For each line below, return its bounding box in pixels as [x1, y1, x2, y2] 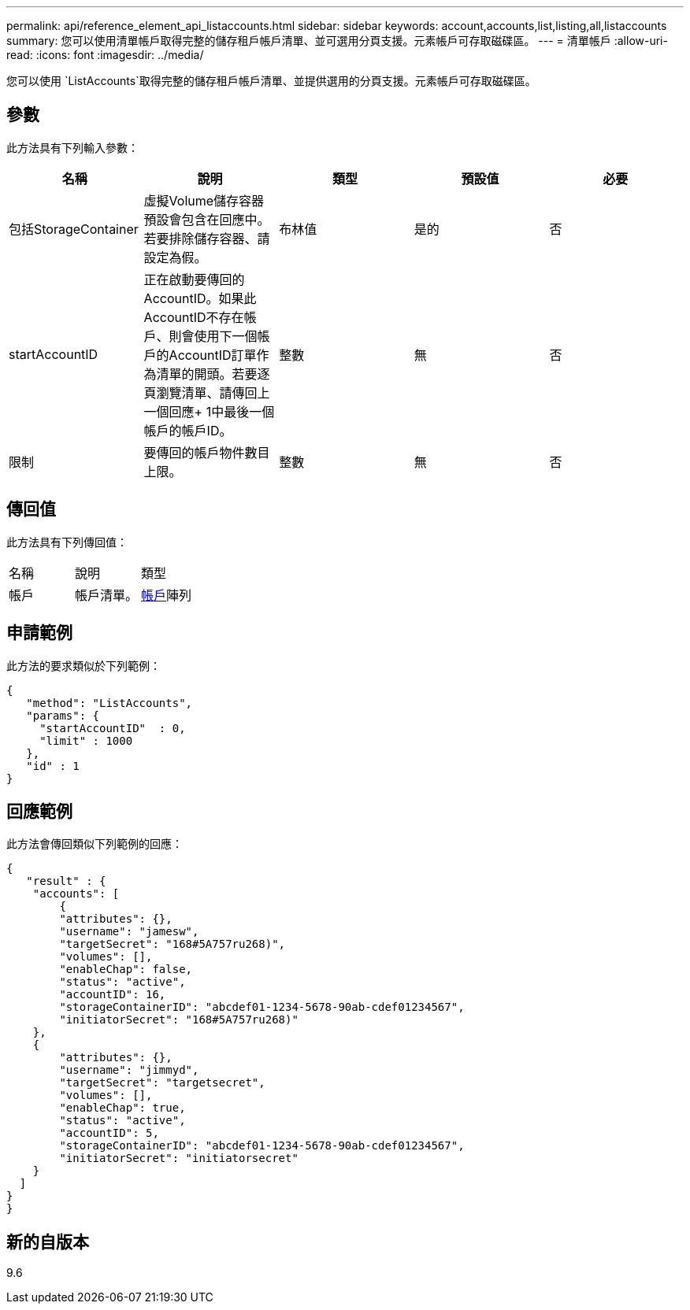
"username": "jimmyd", [59, 1064, 199, 1077]
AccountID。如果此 [143, 290, 257, 306]
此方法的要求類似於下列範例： [6, 658, 161, 672]
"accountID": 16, [59, 988, 166, 1001]
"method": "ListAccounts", [26, 696, 193, 709]
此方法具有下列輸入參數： [6, 140, 139, 154]
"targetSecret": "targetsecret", [59, 1076, 265, 1090]
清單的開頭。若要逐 [156, 365, 270, 382]
